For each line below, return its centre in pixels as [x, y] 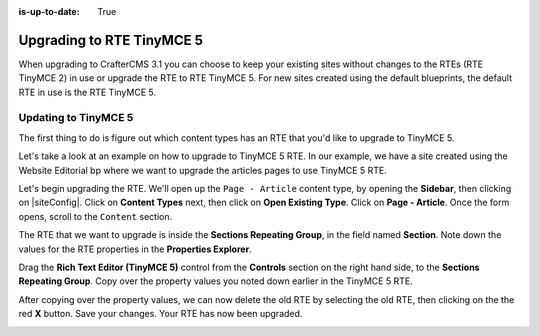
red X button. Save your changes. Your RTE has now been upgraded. [160, 314]
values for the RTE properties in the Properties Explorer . [135, 249]
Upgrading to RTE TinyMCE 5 [111, 40]
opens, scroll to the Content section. [95, 216]
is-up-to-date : [49, 11]
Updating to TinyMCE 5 [76, 118]
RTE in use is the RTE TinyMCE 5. [87, 92]
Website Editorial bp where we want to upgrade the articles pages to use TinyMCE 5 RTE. [202, 170]
